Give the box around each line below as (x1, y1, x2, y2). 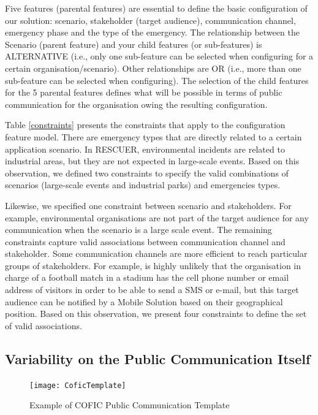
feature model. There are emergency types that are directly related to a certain (5, 130, 302, 143)
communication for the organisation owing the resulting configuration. (5, 97, 268, 110)
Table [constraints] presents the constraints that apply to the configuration (5, 118, 286, 131)
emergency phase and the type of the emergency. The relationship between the (5, 26, 300, 39)
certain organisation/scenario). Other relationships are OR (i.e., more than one (5, 61, 301, 74)
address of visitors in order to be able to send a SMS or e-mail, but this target (5, 283, 299, 296)
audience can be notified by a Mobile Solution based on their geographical (5, 295, 283, 308)
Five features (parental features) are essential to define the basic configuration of (5, 2, 308, 14)
